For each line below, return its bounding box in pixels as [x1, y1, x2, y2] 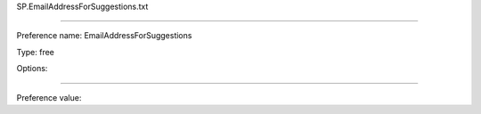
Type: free [16, 46, 55, 57]
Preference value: [16, 92, 82, 102]
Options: [16, 63, 48, 74]
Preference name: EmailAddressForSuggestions [16, 30, 192, 41]
